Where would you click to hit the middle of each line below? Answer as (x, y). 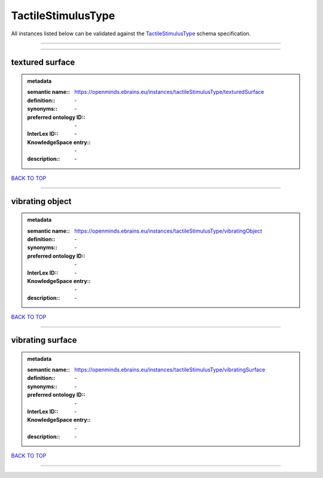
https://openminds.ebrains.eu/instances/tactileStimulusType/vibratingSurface (170, 369)
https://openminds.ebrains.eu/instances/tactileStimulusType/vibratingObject (168, 231)
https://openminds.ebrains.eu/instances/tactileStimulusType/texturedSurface (169, 92)
